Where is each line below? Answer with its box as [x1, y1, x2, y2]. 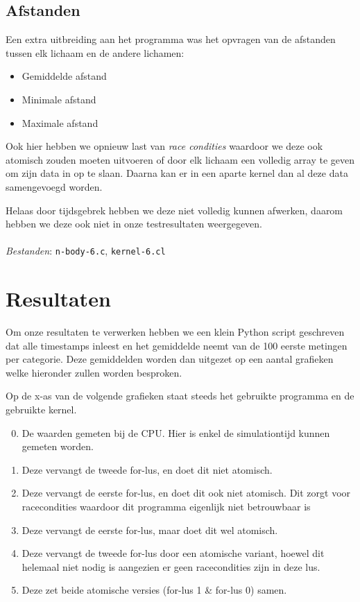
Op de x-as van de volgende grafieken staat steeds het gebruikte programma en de [6, 388, 354, 403]
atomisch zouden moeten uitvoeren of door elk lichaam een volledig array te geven [6, 152, 355, 166]
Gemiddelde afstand [22, 69, 107, 83]
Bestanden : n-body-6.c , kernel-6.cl [6, 243, 166, 258]
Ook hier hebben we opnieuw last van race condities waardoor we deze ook [6, 139, 323, 153]
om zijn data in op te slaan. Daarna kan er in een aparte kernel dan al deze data [6, 166, 348, 180]
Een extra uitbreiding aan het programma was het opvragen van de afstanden [6, 32, 336, 46]
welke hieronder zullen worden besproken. [6, 365, 182, 379]
